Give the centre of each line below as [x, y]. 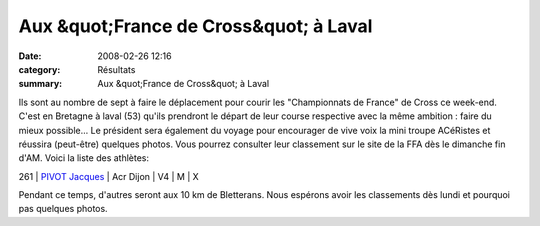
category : [39, 69]
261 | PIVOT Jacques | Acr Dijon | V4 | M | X [108, 176]
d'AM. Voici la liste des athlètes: [84, 158]
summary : [40, 84]
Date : [30, 56]
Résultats [116, 69]
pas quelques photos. [63, 209]
